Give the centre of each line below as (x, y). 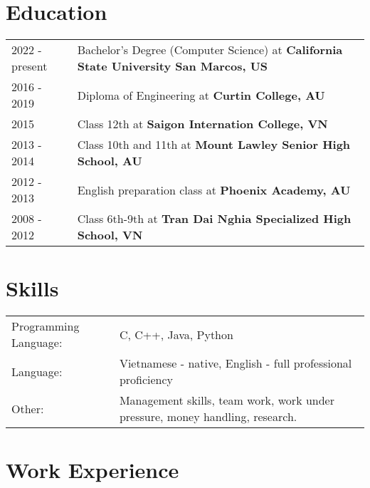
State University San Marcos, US (173, 66)
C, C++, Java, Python (176, 334)
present (30, 66)
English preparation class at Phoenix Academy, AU (214, 190)
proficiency (146, 380)
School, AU (110, 161)
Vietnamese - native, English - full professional (236, 363)
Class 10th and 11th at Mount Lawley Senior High (214, 145)
